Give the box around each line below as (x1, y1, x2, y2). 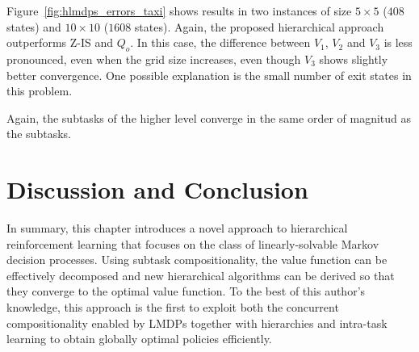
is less (383, 34, 413, 51)
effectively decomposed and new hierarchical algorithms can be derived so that (6, 266, 395, 283)
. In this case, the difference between (130, 34, 311, 51)
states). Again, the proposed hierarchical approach (134, 18, 384, 35)
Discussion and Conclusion (6, 173, 308, 206)
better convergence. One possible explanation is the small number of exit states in (6, 66, 412, 83)
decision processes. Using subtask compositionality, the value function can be (6, 251, 388, 268)
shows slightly (319, 50, 388, 67)
